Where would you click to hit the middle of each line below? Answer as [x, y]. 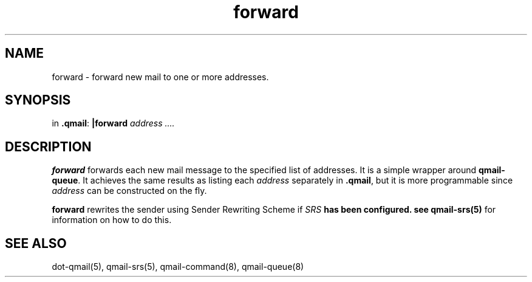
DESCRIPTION [48, 146]
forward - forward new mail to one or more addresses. [160, 77]
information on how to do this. [112, 220]
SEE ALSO [36, 243]
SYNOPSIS [38, 100]
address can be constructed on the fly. [129, 191]
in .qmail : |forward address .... [113, 123]
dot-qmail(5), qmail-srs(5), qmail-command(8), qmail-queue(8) [178, 267]
